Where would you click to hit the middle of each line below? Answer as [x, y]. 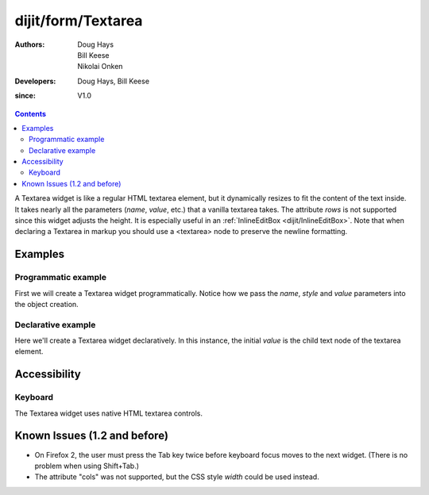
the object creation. [46, 304]
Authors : [30, 44]
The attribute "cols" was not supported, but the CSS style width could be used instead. [177, 477]
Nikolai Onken [100, 67]
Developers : [35, 81]
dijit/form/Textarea [79, 21]
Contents [31, 113]
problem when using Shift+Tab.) [87, 466]
